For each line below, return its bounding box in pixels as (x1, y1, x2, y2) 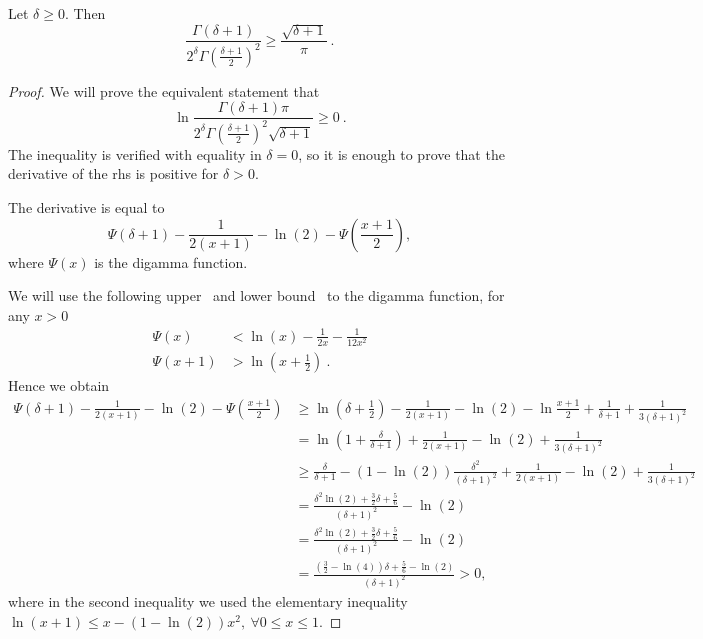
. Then (64, 3, 106, 23)
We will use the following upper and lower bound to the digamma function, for (8, 285, 505, 306)
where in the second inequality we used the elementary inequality (8, 590, 408, 611)
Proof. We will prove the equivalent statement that (8, 80, 320, 101)
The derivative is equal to (8, 196, 165, 217)
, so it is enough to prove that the (298, 143, 505, 164)
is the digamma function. (94, 251, 248, 272)
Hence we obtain (8, 375, 110, 396)
